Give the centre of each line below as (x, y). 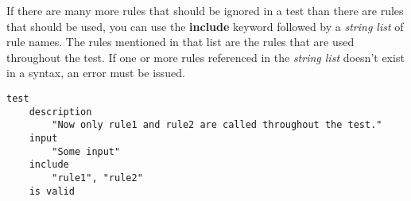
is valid (52, 191)
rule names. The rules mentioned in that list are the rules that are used (180, 42)
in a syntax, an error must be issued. (96, 73)
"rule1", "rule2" (97, 178)
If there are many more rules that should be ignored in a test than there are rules (205, 10)
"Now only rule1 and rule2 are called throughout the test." (217, 125)
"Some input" (86, 151)
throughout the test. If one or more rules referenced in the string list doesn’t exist (205, 57)
